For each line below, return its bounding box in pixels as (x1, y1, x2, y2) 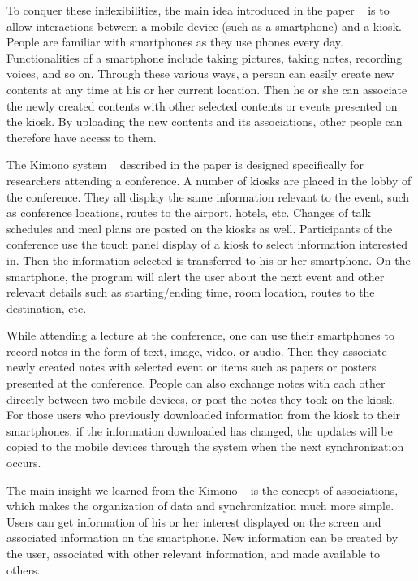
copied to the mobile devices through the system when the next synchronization (6, 438, 404, 455)
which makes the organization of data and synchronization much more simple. (6, 497, 394, 514)
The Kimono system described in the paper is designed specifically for (6, 156, 364, 173)
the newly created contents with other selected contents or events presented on (6, 97, 398, 114)
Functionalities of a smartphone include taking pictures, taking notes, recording (6, 49, 403, 66)
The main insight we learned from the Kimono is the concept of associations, (6, 481, 399, 498)
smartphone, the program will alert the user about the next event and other (6, 267, 385, 284)
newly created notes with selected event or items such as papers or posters (6, 358, 377, 375)
